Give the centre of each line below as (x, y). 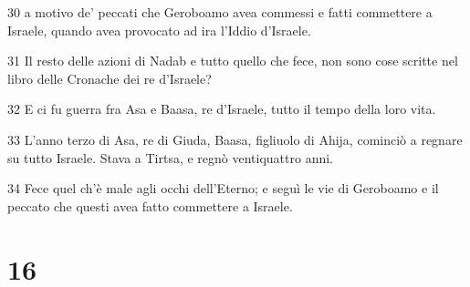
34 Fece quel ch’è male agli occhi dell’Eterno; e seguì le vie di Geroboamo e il (223, 188)
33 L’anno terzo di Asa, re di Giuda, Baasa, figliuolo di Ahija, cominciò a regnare (235, 139)
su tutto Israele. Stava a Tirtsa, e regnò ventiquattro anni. (170, 157)
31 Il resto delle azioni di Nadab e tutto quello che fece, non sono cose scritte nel (233, 61)
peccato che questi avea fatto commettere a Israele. (150, 205)
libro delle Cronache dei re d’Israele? (110, 78)
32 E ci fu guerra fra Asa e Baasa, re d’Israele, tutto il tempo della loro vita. (222, 109)
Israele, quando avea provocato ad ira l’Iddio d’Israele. (159, 30)
